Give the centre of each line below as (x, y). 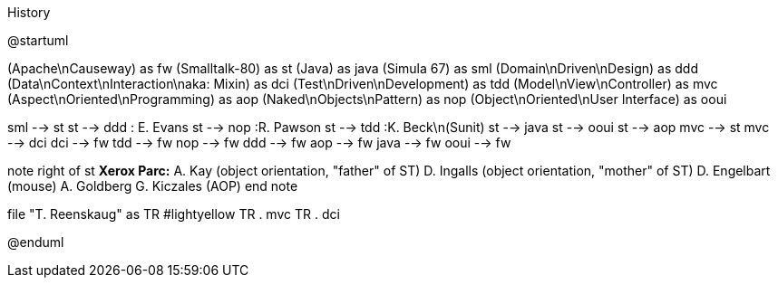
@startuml (38, 40)
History (29, 12)
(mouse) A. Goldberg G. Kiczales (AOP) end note (153, 186)
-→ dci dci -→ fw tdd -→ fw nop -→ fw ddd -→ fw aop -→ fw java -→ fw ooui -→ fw (259, 142)
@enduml (36, 242)
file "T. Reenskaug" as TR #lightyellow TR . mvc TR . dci (174, 214)
